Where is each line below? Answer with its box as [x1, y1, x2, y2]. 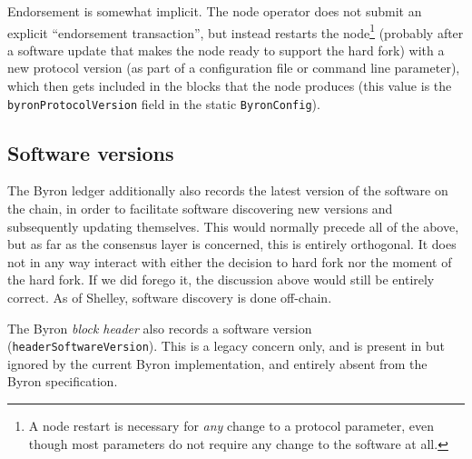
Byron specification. [7, 372, 118, 391]
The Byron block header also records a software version [7, 318, 312, 337]
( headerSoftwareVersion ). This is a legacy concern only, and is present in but [7, 336, 446, 355]
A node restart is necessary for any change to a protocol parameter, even [28, 416, 435, 435]
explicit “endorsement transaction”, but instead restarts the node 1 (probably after [7, 20, 464, 42]
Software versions [7, 138, 174, 166]
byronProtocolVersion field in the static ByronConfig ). [7, 94, 320, 113]
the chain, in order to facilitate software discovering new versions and [7, 199, 393, 218]
